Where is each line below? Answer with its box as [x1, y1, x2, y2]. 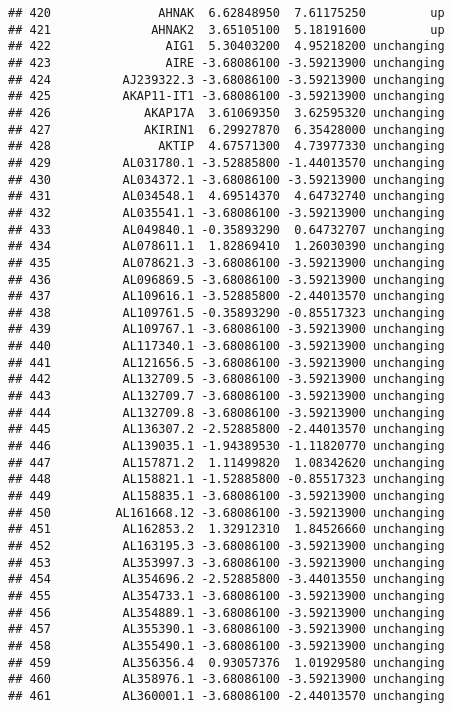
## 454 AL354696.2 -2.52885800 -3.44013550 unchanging [8, 572, 445, 587]
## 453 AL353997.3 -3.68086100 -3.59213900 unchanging [8, 555, 445, 570]
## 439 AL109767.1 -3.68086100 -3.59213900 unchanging [8, 322, 445, 337]
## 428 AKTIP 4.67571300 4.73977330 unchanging [8, 139, 445, 154]
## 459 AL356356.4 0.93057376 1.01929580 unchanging [8, 655, 445, 670]
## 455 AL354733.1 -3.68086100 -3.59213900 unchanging [8, 588, 445, 603]
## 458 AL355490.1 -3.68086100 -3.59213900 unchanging [8, 638, 445, 653]
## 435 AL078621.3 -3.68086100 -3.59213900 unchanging [8, 255, 445, 270]
